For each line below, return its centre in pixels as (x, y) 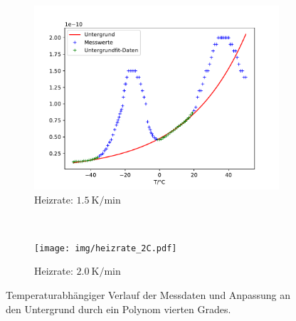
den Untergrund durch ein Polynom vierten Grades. (118, 309)
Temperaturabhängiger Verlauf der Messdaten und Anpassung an (148, 295)
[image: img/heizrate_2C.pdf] (106, 248)
